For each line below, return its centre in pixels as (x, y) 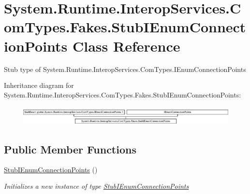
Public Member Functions (70, 149)
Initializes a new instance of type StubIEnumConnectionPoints (96, 186)
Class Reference (126, 46)
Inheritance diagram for (39, 85)
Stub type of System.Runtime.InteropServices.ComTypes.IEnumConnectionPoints (125, 69)
